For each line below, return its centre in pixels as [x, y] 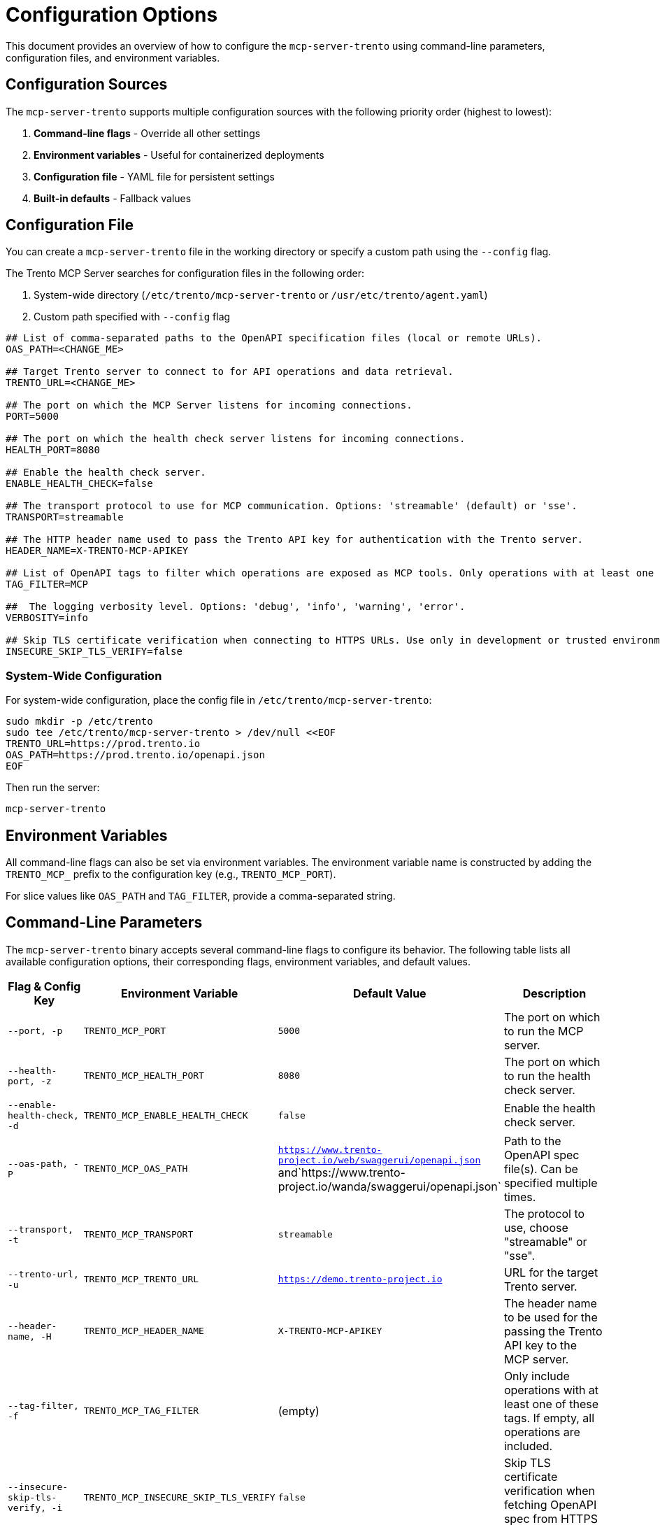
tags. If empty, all [549, 1418]
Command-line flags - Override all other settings [147, 133]
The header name [550, 1303]
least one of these [551, 1404]
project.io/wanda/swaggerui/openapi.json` [389, 1186]
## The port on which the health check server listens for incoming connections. [236, 439]
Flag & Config [44, 986]
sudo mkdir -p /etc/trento [79, 722]
